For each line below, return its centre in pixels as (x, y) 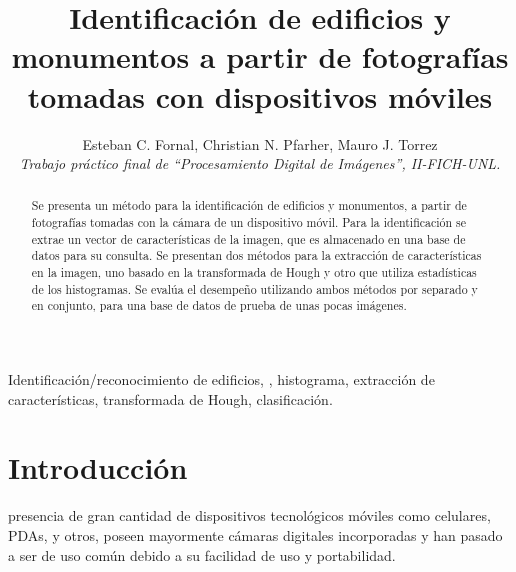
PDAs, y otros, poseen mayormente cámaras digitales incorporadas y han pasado (255, 534)
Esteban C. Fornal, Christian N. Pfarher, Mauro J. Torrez (260, 143)
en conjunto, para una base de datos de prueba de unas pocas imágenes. (219, 305)
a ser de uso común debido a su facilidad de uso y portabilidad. (202, 554)
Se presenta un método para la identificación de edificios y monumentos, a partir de (249, 205)
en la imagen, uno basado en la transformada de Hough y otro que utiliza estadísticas (254, 272)
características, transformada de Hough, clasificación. (170, 398)
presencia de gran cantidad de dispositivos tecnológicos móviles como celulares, (249, 515)
